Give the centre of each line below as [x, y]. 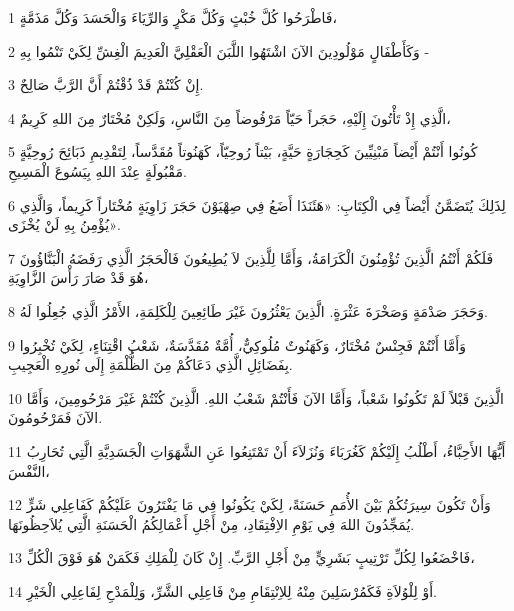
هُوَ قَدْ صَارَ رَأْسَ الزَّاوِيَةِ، [78, 277]
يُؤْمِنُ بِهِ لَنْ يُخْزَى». [64, 224]
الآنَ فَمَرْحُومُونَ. [55, 417]
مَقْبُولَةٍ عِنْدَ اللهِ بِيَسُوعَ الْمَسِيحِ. [97, 170]
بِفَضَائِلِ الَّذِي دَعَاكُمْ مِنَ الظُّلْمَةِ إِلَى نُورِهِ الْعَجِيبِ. [150, 364]
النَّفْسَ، [29, 470]
